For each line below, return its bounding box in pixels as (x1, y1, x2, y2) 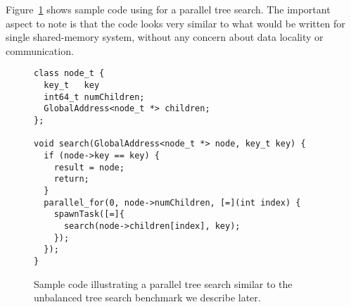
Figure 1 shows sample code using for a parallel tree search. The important (6, 2, 331, 16)
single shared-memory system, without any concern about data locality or (6, 30, 324, 44)
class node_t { (34, 68, 105, 79)
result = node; (53, 162, 125, 173)
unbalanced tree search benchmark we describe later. (34, 290, 261, 305)
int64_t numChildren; (44, 92, 145, 102)
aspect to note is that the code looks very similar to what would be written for (6, 15, 345, 30)
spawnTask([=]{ (53, 209, 125, 220)
